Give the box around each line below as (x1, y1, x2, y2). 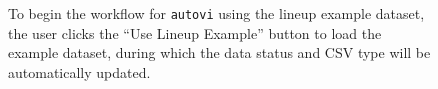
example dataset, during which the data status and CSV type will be (8, 42, 431, 63)
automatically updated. (8, 61, 151, 82)
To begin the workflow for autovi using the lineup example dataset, (8, 3, 425, 23)
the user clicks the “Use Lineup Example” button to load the (8, 22, 382, 43)
